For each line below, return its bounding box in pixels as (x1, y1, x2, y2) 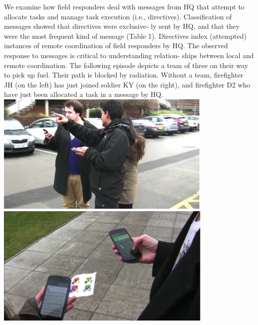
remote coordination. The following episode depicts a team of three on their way (4, 60, 248, 70)
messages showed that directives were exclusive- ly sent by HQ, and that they (4, 21, 240, 31)
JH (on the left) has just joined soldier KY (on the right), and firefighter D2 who (4, 79, 251, 89)
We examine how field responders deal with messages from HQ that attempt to (4, 1, 245, 11)
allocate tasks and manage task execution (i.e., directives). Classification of (4, 11, 232, 21)
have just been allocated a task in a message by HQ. (4, 89, 163, 99)
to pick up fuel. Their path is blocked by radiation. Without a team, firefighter (4, 70, 244, 80)
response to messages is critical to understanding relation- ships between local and (4, 50, 254, 60)
